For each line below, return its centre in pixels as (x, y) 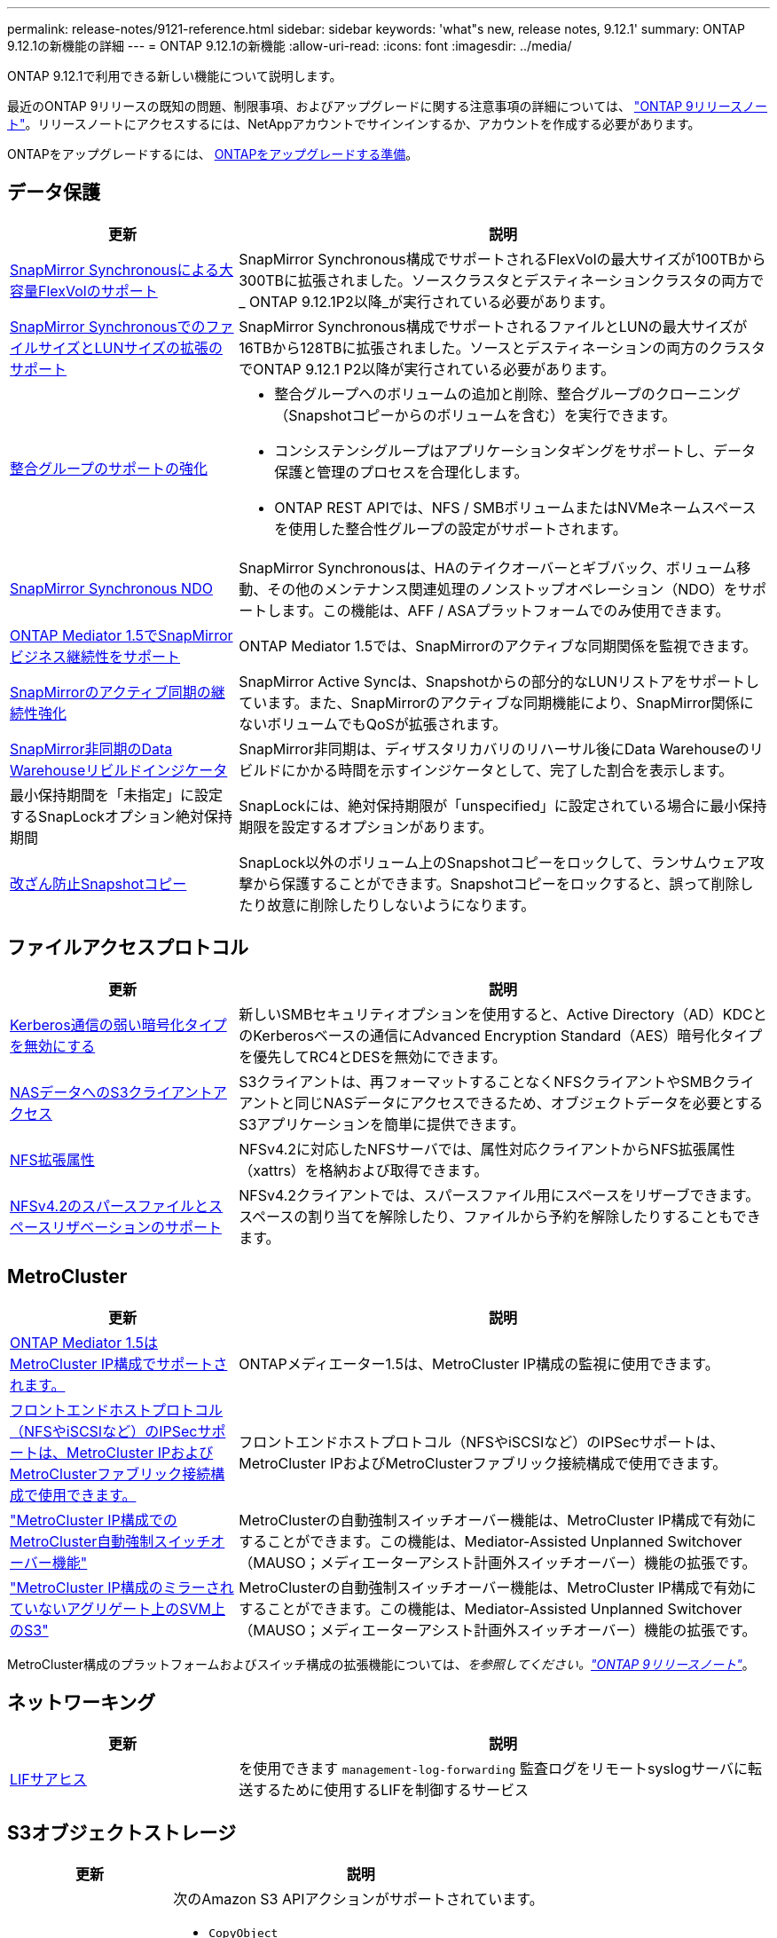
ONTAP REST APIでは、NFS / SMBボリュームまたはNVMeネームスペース (515, 507)
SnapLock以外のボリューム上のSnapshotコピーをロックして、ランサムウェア (494, 862)
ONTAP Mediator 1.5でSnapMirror (122, 635)
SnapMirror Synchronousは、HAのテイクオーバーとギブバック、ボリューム (488, 567)
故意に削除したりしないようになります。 (401, 905)
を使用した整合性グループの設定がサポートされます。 (451, 528)
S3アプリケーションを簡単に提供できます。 (382, 1124)
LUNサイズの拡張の (159, 347)
